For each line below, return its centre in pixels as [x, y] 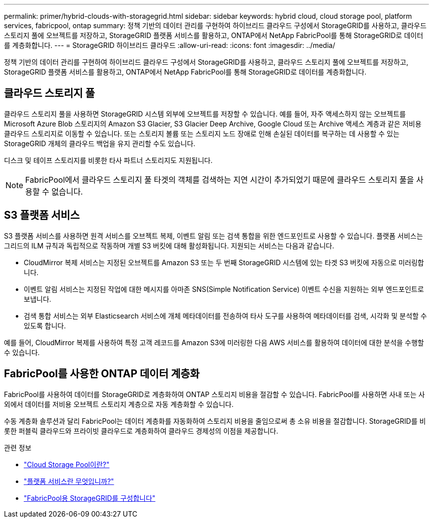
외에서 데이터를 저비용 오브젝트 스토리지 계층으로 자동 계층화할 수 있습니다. [119, 404]
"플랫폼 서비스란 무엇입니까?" [69, 481]
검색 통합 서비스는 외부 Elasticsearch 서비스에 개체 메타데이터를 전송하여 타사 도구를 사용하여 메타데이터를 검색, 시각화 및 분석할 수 [225, 316]
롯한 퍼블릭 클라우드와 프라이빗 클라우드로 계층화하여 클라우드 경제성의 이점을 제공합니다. [141, 431]
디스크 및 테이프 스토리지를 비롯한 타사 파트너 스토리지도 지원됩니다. [108, 160]
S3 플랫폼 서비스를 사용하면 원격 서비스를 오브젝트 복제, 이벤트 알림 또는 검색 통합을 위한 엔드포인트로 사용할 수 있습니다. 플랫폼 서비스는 [214, 236]
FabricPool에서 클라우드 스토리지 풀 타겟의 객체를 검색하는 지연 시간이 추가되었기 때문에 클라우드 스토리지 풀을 [220, 180]
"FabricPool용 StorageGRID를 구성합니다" [90, 498]
